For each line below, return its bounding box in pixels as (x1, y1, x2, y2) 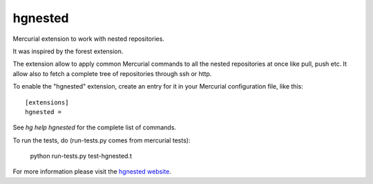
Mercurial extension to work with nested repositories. (12, 35, 165, 43)
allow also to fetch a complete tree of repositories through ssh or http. (12, 69, 212, 77)
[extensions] (25, 98, 69, 107)
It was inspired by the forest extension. (12, 47, 124, 55)
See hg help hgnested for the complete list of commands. (12, 123, 176, 131)
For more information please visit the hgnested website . (12, 167, 172, 176)
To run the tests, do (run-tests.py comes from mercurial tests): (12, 136, 191, 145)
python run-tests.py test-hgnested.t (30, 152, 133, 160)
